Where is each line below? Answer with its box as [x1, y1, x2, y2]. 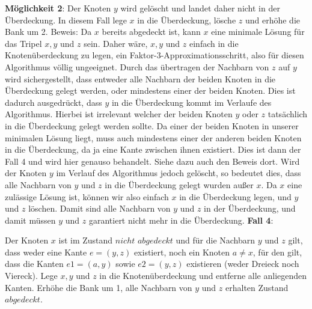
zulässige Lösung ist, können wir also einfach [5, 190, 169, 203]
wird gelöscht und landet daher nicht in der [120, 2, 280, 14]
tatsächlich [268, 108, 308, 120]
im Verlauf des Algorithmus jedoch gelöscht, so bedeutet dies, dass [56, 167, 301, 179]
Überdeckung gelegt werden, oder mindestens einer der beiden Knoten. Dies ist [5, 84, 296, 97]
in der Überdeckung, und [204, 202, 296, 215]
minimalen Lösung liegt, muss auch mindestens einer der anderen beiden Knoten [5, 131, 302, 144]
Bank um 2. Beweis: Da [5, 25, 92, 38]
